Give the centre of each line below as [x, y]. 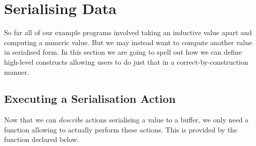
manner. [17, 71]
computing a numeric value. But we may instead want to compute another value [128, 42]
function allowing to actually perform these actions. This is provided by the [121, 129]
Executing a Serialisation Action [90, 99]
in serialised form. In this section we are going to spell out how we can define [123, 52]
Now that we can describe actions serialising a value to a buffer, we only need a [126, 120]
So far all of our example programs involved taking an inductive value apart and [128, 32]
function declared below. [42, 139]
